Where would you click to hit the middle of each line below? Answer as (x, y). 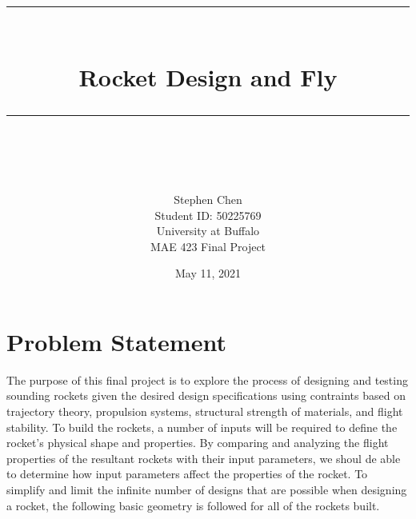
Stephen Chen (208, 199)
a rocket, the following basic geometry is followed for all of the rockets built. (193, 505)
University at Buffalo (208, 231)
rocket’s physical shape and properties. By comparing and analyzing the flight (198, 443)
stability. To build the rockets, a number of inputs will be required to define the (202, 427)
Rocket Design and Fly (208, 76)
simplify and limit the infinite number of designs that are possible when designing (207, 489)
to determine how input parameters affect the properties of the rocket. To (187, 474)
